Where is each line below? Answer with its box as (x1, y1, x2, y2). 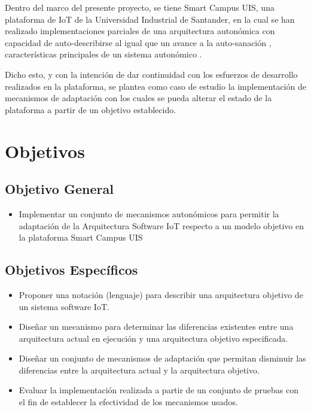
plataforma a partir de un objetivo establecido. (5, 103, 176, 116)
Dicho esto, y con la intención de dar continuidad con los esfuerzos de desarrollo (5, 68, 298, 80)
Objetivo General (5, 180, 114, 198)
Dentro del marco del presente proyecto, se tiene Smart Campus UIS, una (5, 1, 275, 13)
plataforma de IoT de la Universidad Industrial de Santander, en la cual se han (5, 13, 295, 25)
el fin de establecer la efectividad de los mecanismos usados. (19, 396, 238, 408)
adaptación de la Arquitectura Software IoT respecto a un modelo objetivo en (19, 219, 304, 232)
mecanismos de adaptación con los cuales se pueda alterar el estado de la (5, 92, 272, 104)
